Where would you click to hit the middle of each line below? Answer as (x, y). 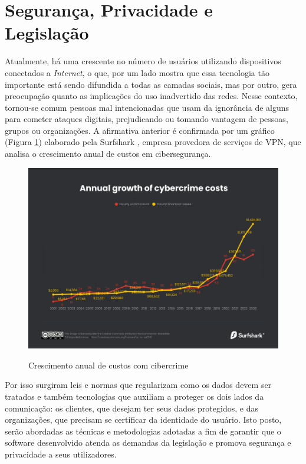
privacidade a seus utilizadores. (61, 454)
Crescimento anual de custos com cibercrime (108, 365)
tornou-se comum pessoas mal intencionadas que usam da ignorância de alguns (147, 107)
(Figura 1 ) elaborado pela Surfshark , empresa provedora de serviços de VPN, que (153, 142)
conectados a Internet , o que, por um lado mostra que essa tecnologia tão (137, 72)
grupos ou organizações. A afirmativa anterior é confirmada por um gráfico (140, 130)
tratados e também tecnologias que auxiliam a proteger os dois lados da (134, 396)
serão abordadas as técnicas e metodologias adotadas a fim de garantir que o (143, 431)
